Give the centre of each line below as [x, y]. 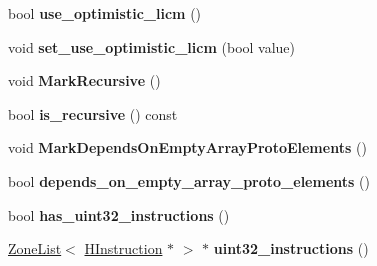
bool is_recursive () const [93, 113]
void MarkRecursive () [84, 80]
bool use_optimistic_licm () [105, 13]
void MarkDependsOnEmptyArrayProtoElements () [187, 147]
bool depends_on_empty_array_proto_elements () [189, 180]
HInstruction [123, 248]
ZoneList [35, 248]
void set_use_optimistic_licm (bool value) [152, 46]
